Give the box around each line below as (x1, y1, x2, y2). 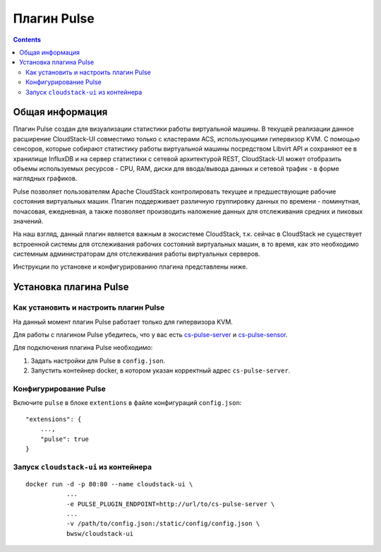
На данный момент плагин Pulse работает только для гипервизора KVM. (13, 317, 233, 326)
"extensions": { (25, 415, 82, 423)
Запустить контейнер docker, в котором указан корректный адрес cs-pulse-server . (30, 366, 291, 375)
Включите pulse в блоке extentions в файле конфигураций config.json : (13, 399, 242, 407)
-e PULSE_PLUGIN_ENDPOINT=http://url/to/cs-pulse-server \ (66, 500, 275, 508)
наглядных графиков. (13, 174, 78, 183)
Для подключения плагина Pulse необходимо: (13, 343, 153, 352)
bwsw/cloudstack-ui (66, 529, 134, 537)
